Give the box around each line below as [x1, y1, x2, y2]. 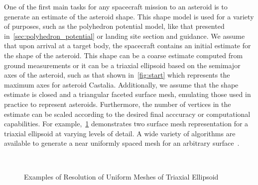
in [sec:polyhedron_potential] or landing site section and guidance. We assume [4, 30, 245, 41]
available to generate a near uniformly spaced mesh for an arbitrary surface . [4, 138, 240, 148]
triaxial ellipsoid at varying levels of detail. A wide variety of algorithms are [4, 128, 236, 138]
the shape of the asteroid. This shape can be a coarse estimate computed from [4, 50, 243, 60]
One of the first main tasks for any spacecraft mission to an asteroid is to [4, 1, 228, 11]
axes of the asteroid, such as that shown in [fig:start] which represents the [4, 70, 230, 80]
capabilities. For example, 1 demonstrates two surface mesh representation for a [4, 118, 249, 129]
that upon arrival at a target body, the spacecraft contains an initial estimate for [4, 40, 251, 51]
